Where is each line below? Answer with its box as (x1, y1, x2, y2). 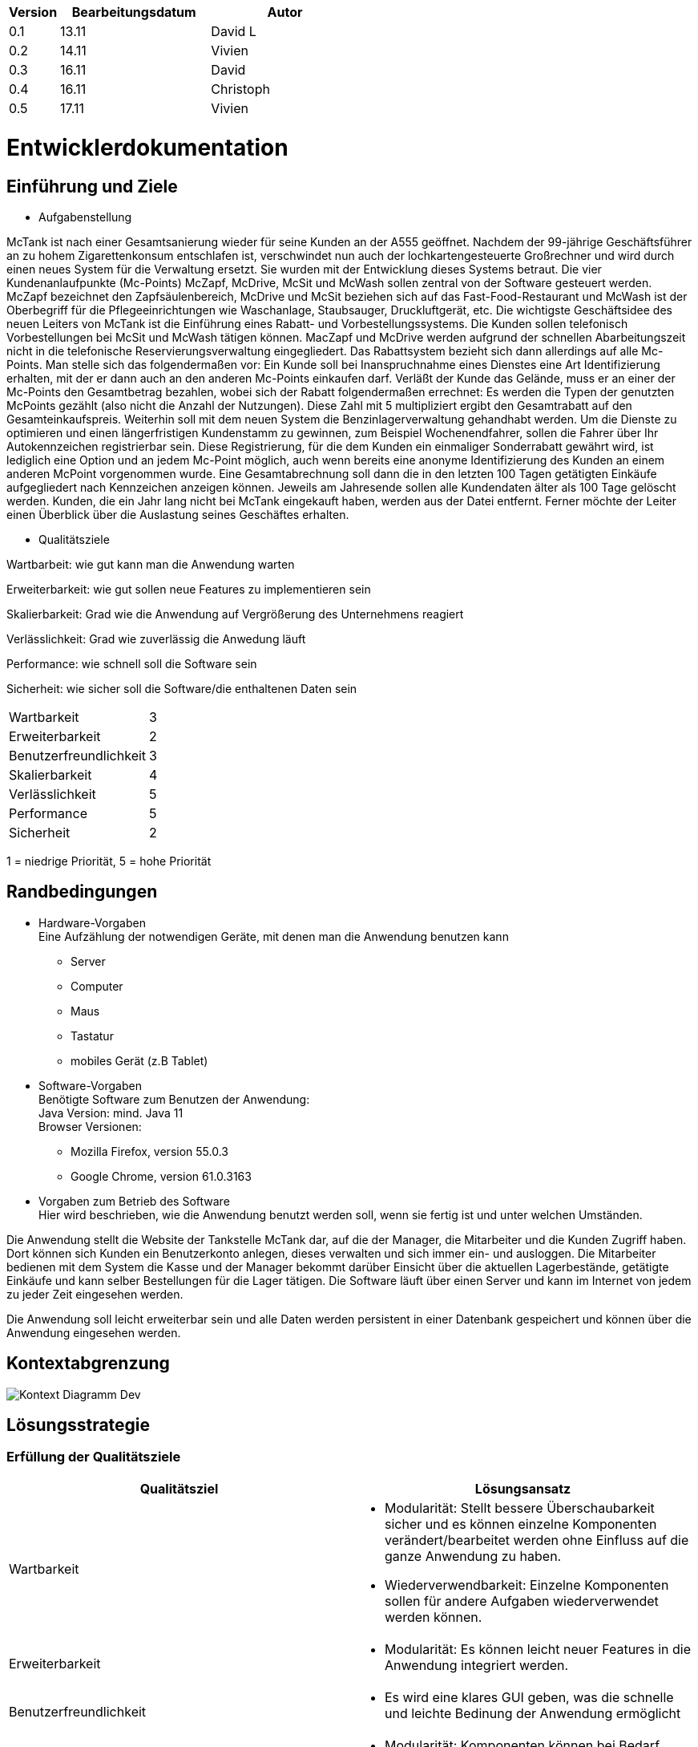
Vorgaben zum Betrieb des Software (38, 1194, 230, 1208)
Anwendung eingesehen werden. (6, 1325, 181, 1340)
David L (211, 23, 256, 39)
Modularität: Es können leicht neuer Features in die (385, 1640, 691, 1657)
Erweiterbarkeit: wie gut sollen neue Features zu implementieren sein (6, 582, 371, 596)
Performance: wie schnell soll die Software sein (6, 656, 257, 671)
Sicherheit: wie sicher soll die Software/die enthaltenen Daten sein (6, 681, 357, 695)
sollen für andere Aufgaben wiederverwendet (385, 1592, 659, 1609)
